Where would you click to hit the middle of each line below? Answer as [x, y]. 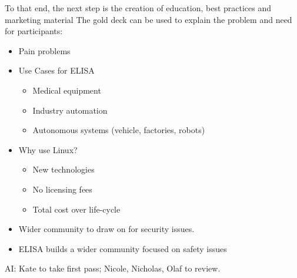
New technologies [64, 169]
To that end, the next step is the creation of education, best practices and [138, 8]
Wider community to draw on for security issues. [106, 229]
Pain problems [44, 50]
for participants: [34, 31]
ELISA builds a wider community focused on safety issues [123, 248]
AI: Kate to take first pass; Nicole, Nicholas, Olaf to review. [113, 268]
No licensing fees [62, 189]
